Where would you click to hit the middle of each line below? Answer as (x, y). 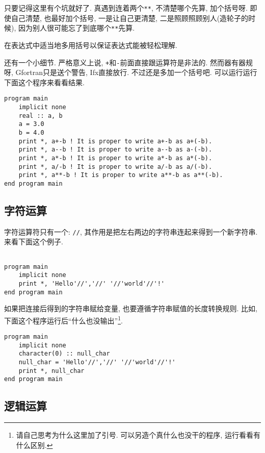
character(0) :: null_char (64, 354)
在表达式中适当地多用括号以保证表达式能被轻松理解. (91, 45)
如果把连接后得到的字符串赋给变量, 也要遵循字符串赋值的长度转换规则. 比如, (131, 308)
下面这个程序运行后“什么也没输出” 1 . (63, 319)
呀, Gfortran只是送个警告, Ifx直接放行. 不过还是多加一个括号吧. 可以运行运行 (131, 72)
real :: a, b (41, 116)
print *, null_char (51, 371)
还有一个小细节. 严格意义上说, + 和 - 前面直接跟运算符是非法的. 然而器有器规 (129, 62)
